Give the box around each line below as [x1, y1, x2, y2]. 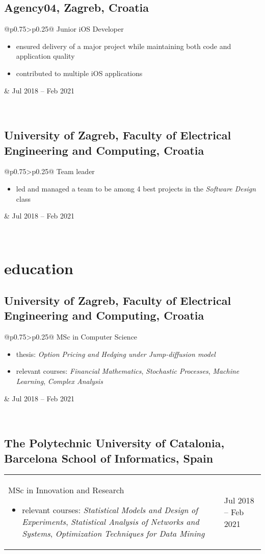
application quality [16, 51, 75, 61]
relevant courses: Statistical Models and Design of [22, 504, 198, 516]
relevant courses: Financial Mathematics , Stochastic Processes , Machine [16, 366, 240, 376]
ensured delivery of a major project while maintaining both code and [16, 40, 231, 51]
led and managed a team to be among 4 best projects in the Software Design [16, 183, 256, 194]
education [4, 257, 73, 278]
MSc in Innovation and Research [8, 484, 124, 496]
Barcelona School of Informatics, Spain [4, 450, 214, 466]
